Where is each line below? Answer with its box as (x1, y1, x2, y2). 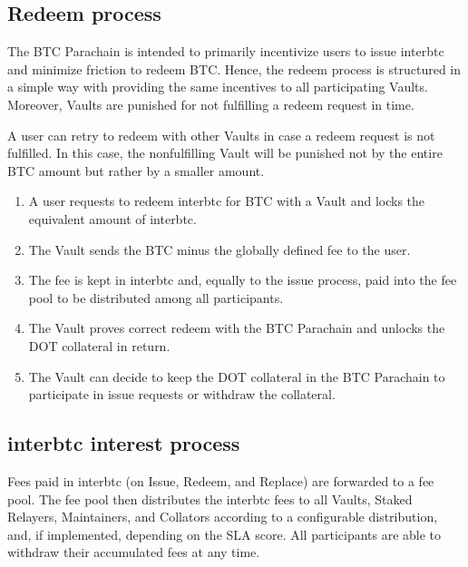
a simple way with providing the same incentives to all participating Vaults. (7, 77, 428, 96)
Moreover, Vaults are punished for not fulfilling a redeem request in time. (7, 94, 414, 113)
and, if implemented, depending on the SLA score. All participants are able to (7, 524, 442, 543)
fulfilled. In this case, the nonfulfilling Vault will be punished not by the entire (7, 143, 443, 162)
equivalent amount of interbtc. (28, 209, 197, 228)
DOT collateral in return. (28, 336, 171, 355)
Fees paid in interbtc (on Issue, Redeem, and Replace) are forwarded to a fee (7, 471, 434, 490)
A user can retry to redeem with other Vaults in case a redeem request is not (7, 125, 435, 144)
